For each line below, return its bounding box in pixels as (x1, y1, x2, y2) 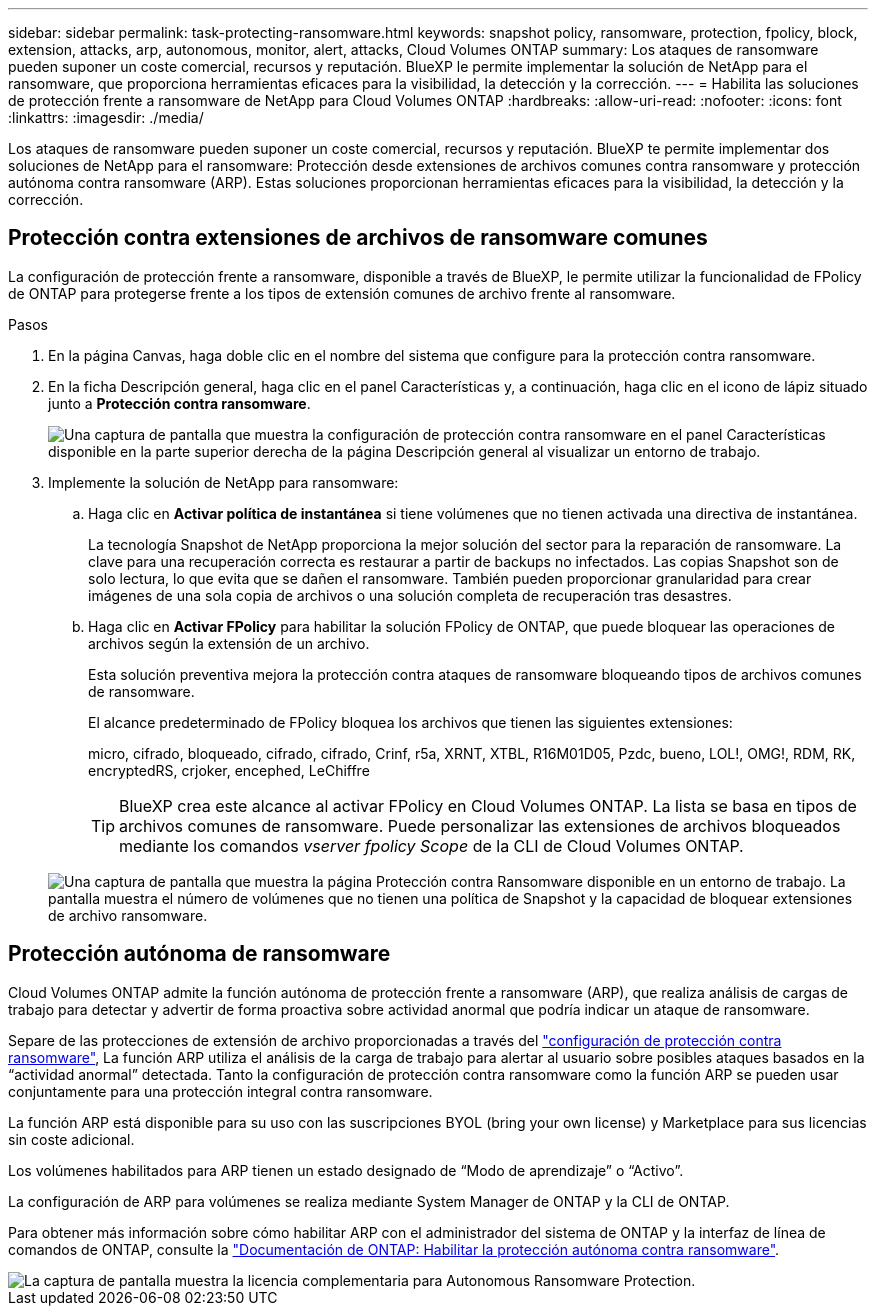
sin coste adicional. (8, 1130, 135, 1148)
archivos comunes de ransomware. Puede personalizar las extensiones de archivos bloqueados (119, 815, 841, 836)
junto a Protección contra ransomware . (48, 394, 311, 412)
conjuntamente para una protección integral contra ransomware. (8, 1082, 433, 1100)
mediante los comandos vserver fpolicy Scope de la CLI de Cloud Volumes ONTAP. (119, 835, 744, 856)
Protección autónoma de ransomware (8, 941, 391, 967)
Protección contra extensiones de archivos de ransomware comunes (8, 225, 708, 251)
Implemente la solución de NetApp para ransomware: (48, 473, 399, 491)
